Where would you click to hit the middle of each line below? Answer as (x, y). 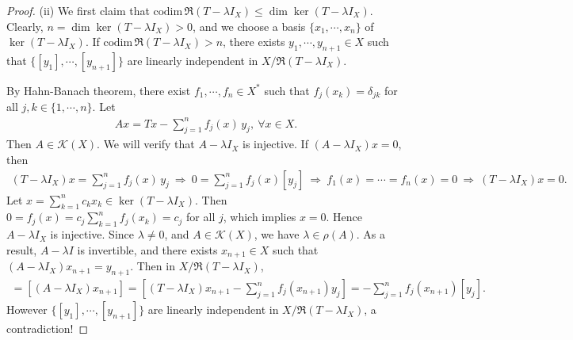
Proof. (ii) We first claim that (78, 10)
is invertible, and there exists (147, 249)
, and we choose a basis (249, 26)
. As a (371, 234)
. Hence (344, 217)
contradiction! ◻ (48, 329)
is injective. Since (92, 234)
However (27, 309)
